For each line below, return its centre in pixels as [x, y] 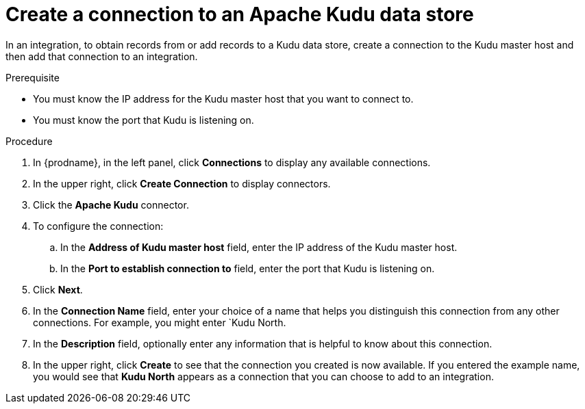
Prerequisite [33, 77]
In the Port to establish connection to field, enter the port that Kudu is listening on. [248, 268]
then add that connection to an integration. [102, 56]
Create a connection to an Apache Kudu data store [240, 14]
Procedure [29, 141]
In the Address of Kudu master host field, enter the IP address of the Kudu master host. [259, 247]
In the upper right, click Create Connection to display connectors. [182, 183]
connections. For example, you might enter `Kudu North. [160, 322]
